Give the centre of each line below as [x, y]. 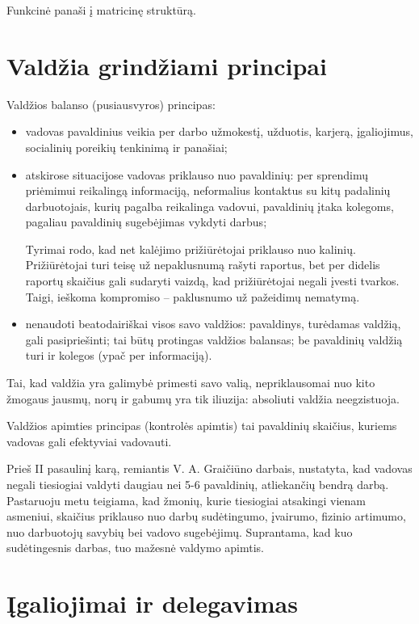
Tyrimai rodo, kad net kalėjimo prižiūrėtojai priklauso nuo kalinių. [191, 249]
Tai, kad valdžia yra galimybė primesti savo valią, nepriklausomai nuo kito [191, 383]
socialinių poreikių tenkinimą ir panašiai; [126, 147]
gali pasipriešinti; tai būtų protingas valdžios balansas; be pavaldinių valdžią [214, 339]
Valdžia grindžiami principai [167, 65]
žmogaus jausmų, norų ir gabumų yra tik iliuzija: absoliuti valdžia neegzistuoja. [203, 398]
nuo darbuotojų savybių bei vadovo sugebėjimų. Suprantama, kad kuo [180, 531]
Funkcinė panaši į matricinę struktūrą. [102, 10]
